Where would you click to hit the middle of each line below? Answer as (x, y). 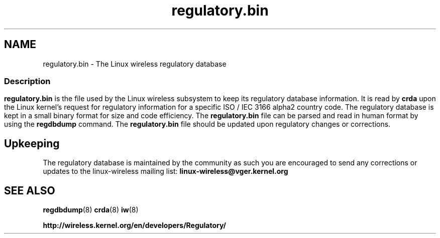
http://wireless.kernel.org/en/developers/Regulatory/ (134, 225)
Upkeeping (32, 143)
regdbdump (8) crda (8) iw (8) (91, 210)
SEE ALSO (30, 190)
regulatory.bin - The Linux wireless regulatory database (135, 64)
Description (27, 81)
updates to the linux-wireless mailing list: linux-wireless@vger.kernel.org (166, 171)
